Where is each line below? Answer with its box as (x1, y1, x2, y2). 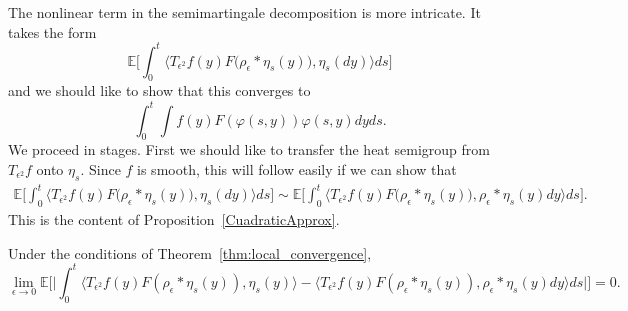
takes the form (8, 21, 97, 42)
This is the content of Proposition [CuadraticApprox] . (8, 209, 340, 230)
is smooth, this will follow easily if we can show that (137, 158, 457, 179)
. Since (80, 158, 121, 179)
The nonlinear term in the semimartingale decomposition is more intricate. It (8, 2, 481, 22)
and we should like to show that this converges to (8, 80, 311, 101)
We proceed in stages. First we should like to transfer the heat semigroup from (8, 139, 490, 160)
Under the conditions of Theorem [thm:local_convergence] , (8, 242, 372, 263)
